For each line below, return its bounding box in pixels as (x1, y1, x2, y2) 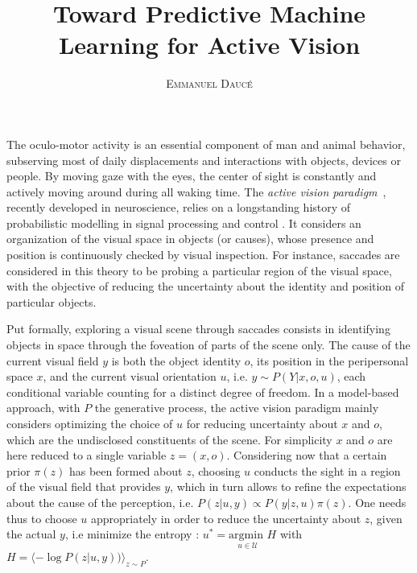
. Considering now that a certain (226, 447, 387, 464)
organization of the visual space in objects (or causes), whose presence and (6, 230, 374, 247)
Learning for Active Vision (58, 28, 361, 61)
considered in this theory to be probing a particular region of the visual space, (6, 262, 392, 278)
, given (370, 509, 403, 526)
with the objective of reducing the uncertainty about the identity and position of (6, 278, 405, 295)
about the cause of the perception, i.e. (6, 493, 194, 510)
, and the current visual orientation (43, 368, 217, 385)
